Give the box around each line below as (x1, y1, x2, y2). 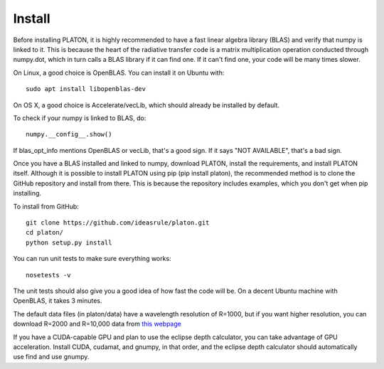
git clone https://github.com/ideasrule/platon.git (26, 219, 210, 227)
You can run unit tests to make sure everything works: (13, 255, 171, 263)
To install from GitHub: (13, 202, 80, 210)
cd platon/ (26, 228, 64, 237)
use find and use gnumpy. (13, 353, 90, 361)
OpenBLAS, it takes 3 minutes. (13, 296, 102, 305)
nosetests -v (26, 271, 71, 279)
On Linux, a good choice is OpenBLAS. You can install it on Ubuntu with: (13, 68, 225, 77)
